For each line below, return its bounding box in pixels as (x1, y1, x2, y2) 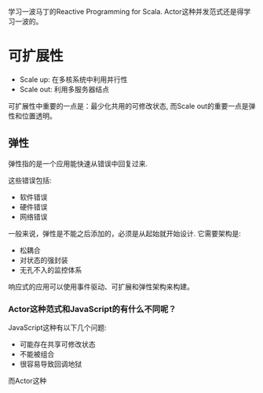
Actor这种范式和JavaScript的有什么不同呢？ (8, 303, 177, 314)
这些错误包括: (8, 176, 53, 185)
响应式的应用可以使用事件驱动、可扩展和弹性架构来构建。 (8, 282, 194, 291)
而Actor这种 (8, 376, 47, 386)
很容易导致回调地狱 (19, 359, 82, 369)
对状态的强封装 (19, 255, 68, 265)
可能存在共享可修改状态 (19, 339, 96, 349)
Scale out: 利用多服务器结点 (19, 84, 110, 94)
